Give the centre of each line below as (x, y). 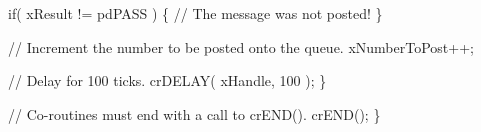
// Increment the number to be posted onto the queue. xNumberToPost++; (241, 46)
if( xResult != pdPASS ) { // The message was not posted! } (195, 13)
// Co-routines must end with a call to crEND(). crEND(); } (194, 113)
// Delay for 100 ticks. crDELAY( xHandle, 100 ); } (167, 80)
